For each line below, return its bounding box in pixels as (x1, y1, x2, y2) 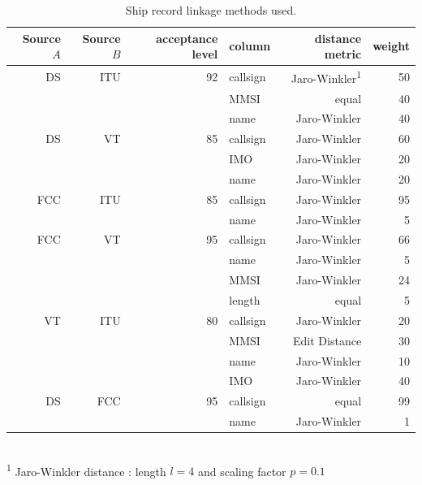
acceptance (156, 29, 218, 46)
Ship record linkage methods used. (125, 2, 297, 18)
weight (372, 37, 410, 54)
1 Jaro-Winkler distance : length (6, 460, 166, 479)
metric (324, 45, 362, 63)
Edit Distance (293, 331, 362, 349)
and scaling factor (197, 462, 286, 479)
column (229, 37, 271, 54)
